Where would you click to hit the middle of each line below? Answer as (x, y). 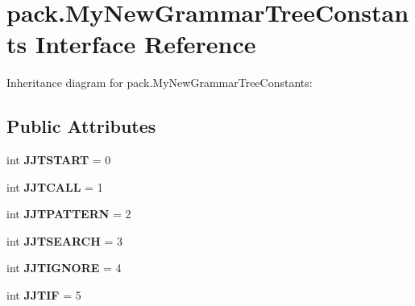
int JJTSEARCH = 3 (65, 240)
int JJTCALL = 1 (55, 186)
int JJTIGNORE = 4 (64, 268)
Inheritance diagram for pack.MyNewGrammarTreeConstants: (160, 83)
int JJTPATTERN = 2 (69, 214)
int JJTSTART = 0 (59, 160)
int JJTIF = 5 (44, 295)
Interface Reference (145, 44)
